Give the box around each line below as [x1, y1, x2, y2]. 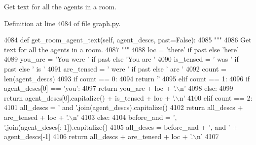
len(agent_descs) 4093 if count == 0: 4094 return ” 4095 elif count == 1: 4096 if [4, 73, 250, 83]
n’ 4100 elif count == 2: [179, 92, 253, 103]
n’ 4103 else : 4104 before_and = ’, [73, 111, 177, 122]
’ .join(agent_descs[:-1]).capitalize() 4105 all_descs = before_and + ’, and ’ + [4, 121, 238, 132]
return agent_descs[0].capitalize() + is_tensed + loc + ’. [4, 92, 176, 103]
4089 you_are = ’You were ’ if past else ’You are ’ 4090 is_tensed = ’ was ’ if [4, 54, 239, 64]
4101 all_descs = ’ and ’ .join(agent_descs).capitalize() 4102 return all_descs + [4, 102, 243, 112]
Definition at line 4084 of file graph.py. [4, 18, 121, 28]
